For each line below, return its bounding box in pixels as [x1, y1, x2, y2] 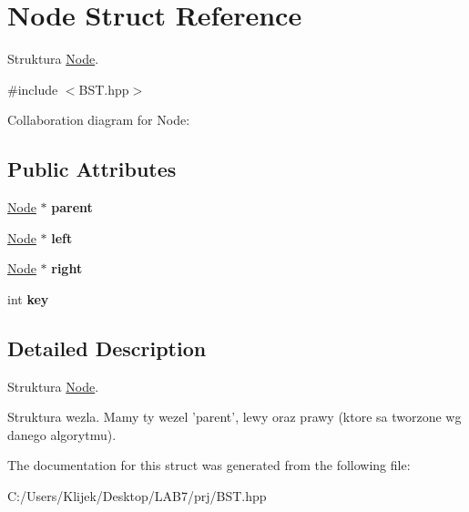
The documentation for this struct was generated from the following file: [7, 456, 411, 475]
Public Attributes [7, 155, 177, 183]
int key [7, 289, 49, 308]
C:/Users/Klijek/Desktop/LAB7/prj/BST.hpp [7, 486, 267, 506]
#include [7, 79, 58, 98]
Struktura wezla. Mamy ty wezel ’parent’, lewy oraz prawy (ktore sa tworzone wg [7, 407, 462, 426]
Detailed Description [7, 333, 207, 362]
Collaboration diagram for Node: [7, 110, 190, 129]
